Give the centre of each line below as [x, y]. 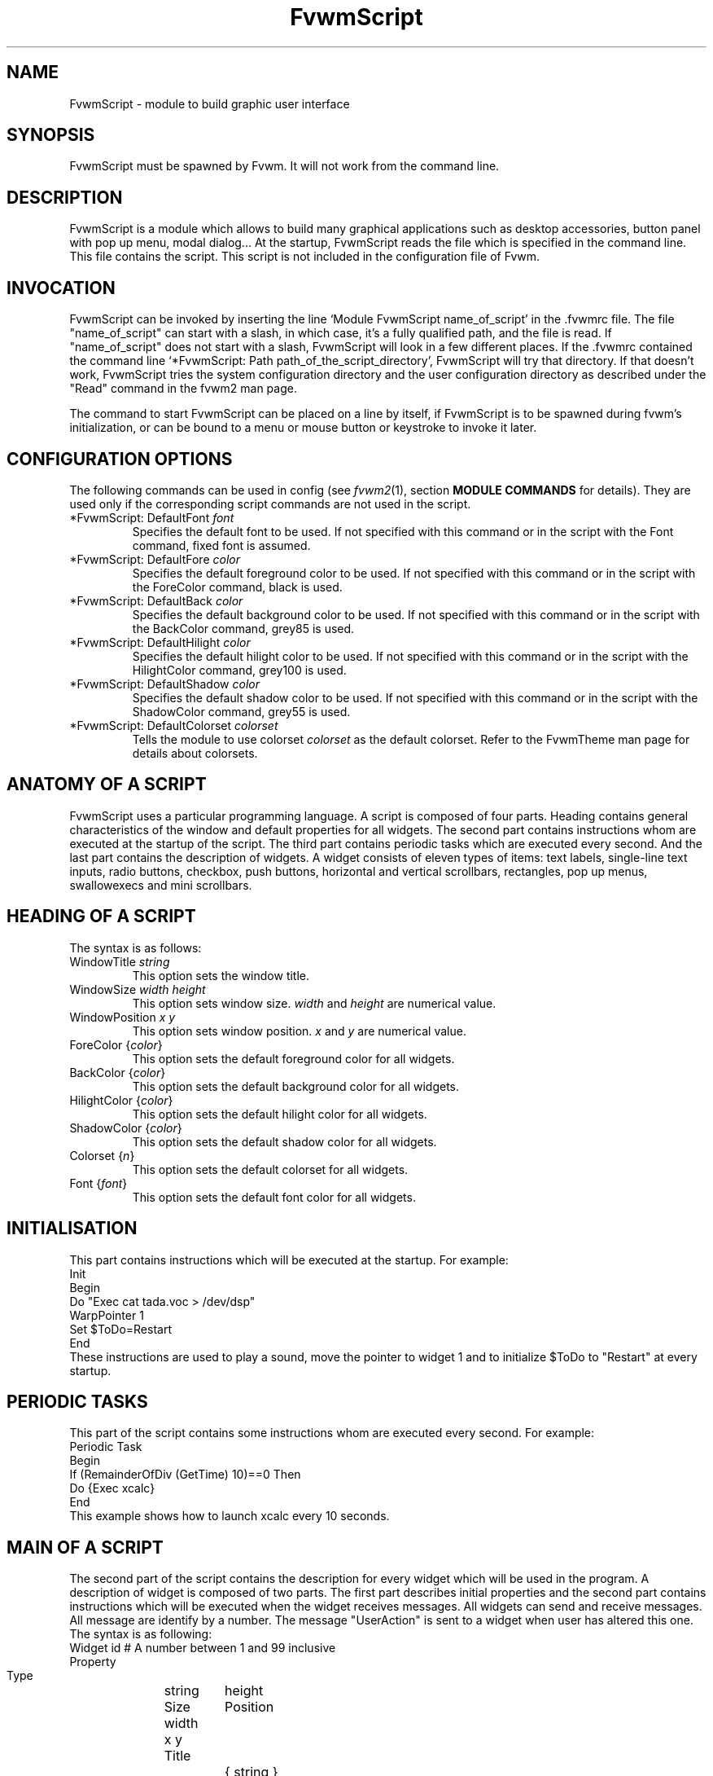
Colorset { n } [102, 1155]
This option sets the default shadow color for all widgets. [284, 1141]
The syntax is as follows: [136, 947]
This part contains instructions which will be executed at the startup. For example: [289, 1259]
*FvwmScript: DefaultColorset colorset [174, 725]
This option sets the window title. [221, 975]
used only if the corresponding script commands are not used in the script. [270, 503]
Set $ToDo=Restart [121, 1329]
